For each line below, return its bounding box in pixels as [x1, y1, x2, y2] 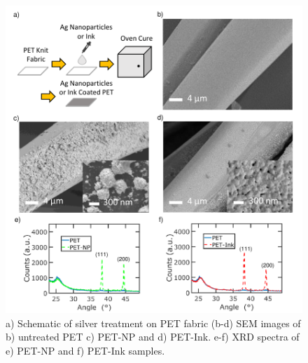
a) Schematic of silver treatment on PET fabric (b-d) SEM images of [6, 315, 301, 330]
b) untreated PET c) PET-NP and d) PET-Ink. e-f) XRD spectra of [6, 329, 300, 344]
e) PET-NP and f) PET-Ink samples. [6, 343, 165, 357]
